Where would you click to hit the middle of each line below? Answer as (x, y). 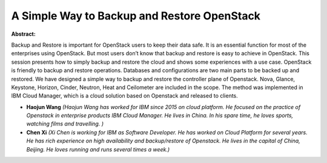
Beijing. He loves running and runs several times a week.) (98, 149)
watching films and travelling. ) (65, 124)
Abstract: (23, 34)
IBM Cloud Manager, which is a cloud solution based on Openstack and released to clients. (125, 96)
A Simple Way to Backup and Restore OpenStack (136, 16)
